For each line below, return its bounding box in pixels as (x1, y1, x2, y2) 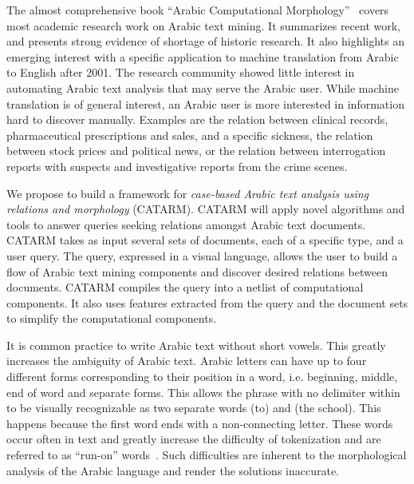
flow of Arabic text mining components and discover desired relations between (6, 263, 388, 280)
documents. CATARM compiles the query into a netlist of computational (6, 279, 364, 296)
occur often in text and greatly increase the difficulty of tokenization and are (6, 430, 381, 447)
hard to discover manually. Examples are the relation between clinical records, (6, 111, 388, 128)
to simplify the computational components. (6, 310, 217, 327)
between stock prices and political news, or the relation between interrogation (6, 142, 386, 159)
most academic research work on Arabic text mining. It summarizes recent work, (6, 17, 401, 34)
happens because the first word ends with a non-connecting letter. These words (6, 415, 393, 431)
